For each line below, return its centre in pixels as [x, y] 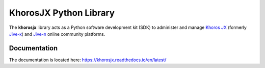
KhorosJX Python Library [62, 13]
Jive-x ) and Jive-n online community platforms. [57, 34]
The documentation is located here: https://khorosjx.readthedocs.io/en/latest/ [88, 60]
